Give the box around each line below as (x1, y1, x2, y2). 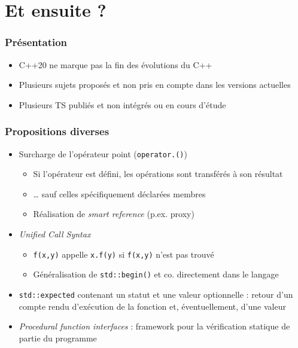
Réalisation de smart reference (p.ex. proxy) (33, 207, 194, 220)
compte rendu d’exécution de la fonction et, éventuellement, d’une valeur (19, 300, 286, 312)
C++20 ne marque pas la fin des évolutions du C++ (19, 58, 212, 71)
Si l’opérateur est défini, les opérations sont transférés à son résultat (33, 167, 283, 180)
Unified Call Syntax (19, 228, 91, 240)
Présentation (5, 35, 68, 50)
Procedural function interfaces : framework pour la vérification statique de (19, 320, 290, 332)
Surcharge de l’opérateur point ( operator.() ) (19, 147, 187, 160)
